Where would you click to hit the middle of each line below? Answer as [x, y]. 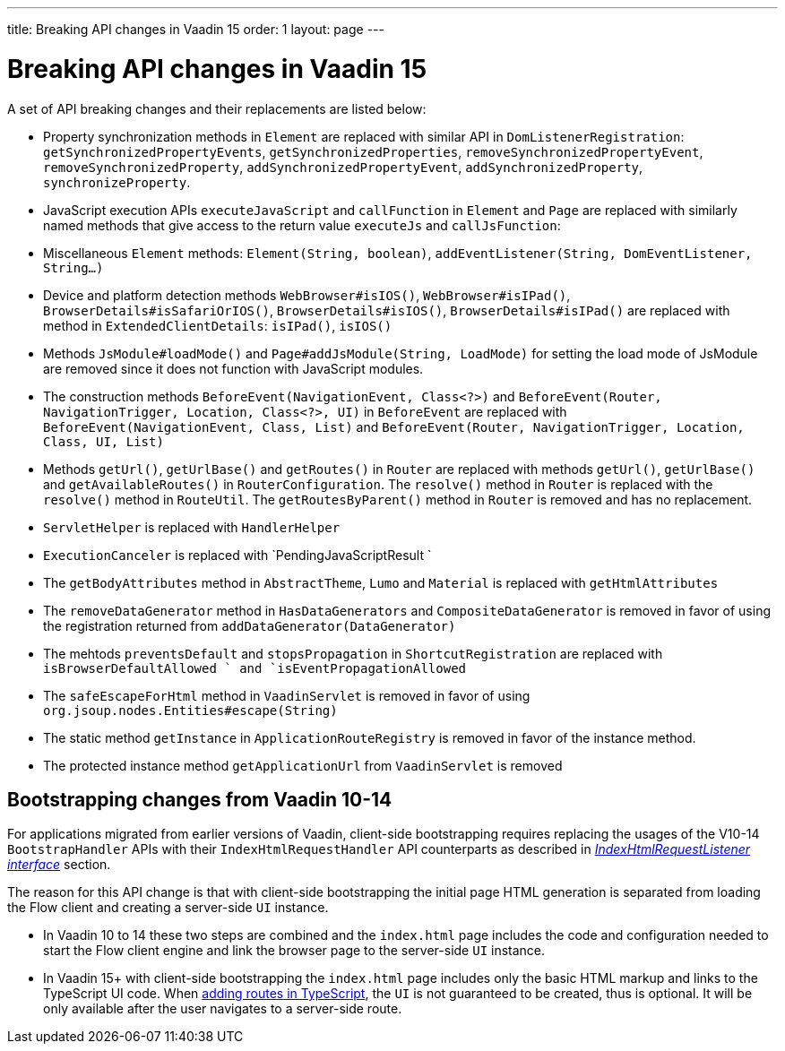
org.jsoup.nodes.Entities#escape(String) [190, 710]
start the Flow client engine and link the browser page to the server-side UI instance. [294, 951]
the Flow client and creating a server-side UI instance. [168, 908]
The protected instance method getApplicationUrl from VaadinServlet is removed [303, 765]
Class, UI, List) [104, 441]
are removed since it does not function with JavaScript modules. [233, 368]
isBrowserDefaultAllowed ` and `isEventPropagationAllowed [255, 668]
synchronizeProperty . [117, 182]
